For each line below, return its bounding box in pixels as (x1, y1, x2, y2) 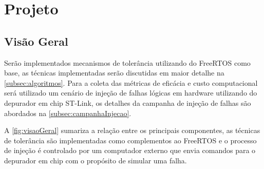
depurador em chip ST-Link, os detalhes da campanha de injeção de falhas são (4, 97, 251, 108)
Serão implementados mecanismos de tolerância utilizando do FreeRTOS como (4, 57, 251, 68)
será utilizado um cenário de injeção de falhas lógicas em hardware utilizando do (4, 87, 257, 98)
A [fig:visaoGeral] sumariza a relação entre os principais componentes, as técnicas (4, 125, 260, 136)
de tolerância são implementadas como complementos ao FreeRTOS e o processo (4, 135, 257, 145)
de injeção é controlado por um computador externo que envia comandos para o (4, 145, 256, 156)
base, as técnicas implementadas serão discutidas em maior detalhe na (4, 67, 224, 78)
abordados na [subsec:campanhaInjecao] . (4, 107, 131, 118)
